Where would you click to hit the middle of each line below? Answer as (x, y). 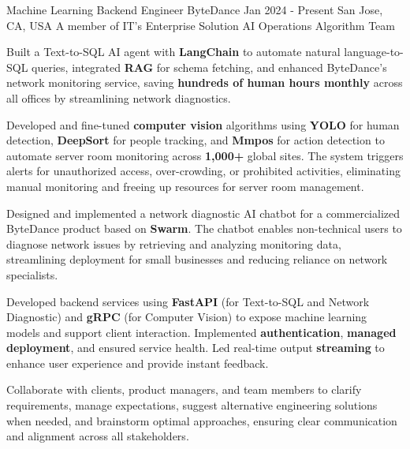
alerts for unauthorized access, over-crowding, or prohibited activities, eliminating (203, 171)
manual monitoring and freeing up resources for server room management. (185, 186)
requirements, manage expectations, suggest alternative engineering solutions (192, 405)
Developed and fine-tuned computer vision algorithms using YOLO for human (203, 124)
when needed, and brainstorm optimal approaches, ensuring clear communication (202, 420)
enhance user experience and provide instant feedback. (138, 363)
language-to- (374, 52)
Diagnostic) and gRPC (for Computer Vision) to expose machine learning (187, 317)
